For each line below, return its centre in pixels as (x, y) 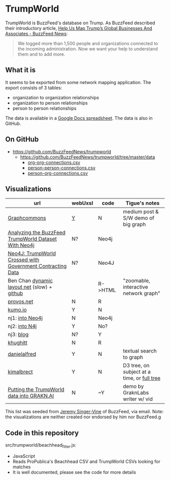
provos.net (20, 302)
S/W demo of (139, 218)
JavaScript (24, 456)
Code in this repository (42, 433)
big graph (135, 224)
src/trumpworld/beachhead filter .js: (41, 446)
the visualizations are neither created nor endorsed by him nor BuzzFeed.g (83, 417)
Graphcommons (27, 218)
